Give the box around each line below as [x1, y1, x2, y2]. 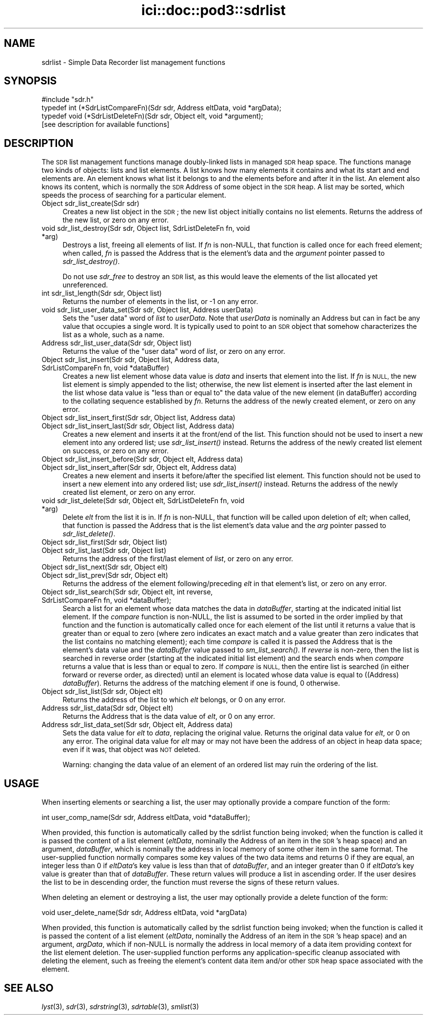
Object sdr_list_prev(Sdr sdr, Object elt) [41, 571, 168, 580]
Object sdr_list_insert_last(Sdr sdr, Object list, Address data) [41, 422, 234, 430]
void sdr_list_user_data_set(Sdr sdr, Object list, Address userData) [41, 306, 253, 314]
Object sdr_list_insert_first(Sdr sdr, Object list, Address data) [41, 413, 235, 422]
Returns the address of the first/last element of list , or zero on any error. [62, 554, 293, 563]
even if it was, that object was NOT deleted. [62, 745, 200, 754]
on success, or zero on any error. [62, 447, 169, 455]
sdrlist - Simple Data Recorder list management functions [41, 58, 226, 66]
